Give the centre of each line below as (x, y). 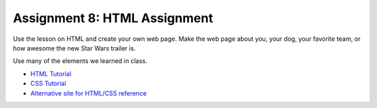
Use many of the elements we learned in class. (80, 61)
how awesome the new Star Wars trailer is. (74, 48)
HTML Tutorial (51, 73)
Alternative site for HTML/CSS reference (88, 93)
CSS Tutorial (48, 84)
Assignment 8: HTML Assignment (113, 18)
